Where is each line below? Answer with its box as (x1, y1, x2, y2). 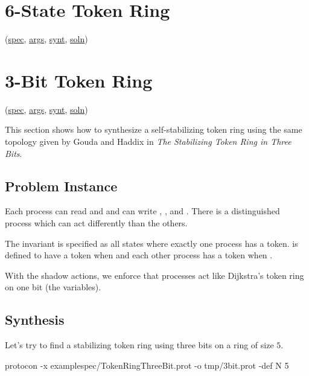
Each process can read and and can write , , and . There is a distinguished (5, 205, 280, 217)
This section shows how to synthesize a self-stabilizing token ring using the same (5, 123, 302, 136)
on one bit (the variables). (5, 281, 101, 293)
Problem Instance (5, 176, 118, 195)
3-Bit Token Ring (5, 68, 153, 92)
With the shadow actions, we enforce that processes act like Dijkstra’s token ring (5, 269, 304, 281)
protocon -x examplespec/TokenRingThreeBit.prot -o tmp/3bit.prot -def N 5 (5, 358, 289, 371)
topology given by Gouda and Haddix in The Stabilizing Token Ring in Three (5, 135, 291, 148)
